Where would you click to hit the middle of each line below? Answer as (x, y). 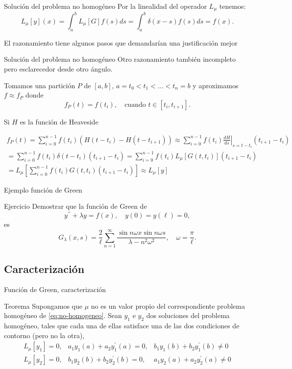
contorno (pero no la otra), (44, 335)
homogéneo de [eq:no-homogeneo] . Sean (63, 315)
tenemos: (232, 6)
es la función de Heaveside (59, 121)
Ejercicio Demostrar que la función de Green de (75, 206)
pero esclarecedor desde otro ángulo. (58, 68)
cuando (135, 105)
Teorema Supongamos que (43, 306)
